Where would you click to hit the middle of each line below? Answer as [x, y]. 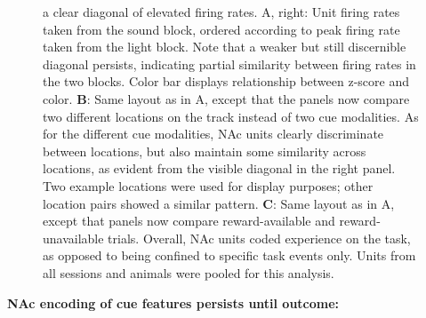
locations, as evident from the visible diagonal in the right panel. [219, 168]
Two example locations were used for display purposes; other [208, 185]
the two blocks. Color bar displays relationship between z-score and [226, 81]
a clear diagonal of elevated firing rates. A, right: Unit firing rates [221, 12]
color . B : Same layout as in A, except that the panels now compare [226, 98]
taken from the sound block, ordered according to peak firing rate [221, 29]
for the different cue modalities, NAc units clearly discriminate [213, 134]
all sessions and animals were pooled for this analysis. [189, 272]
